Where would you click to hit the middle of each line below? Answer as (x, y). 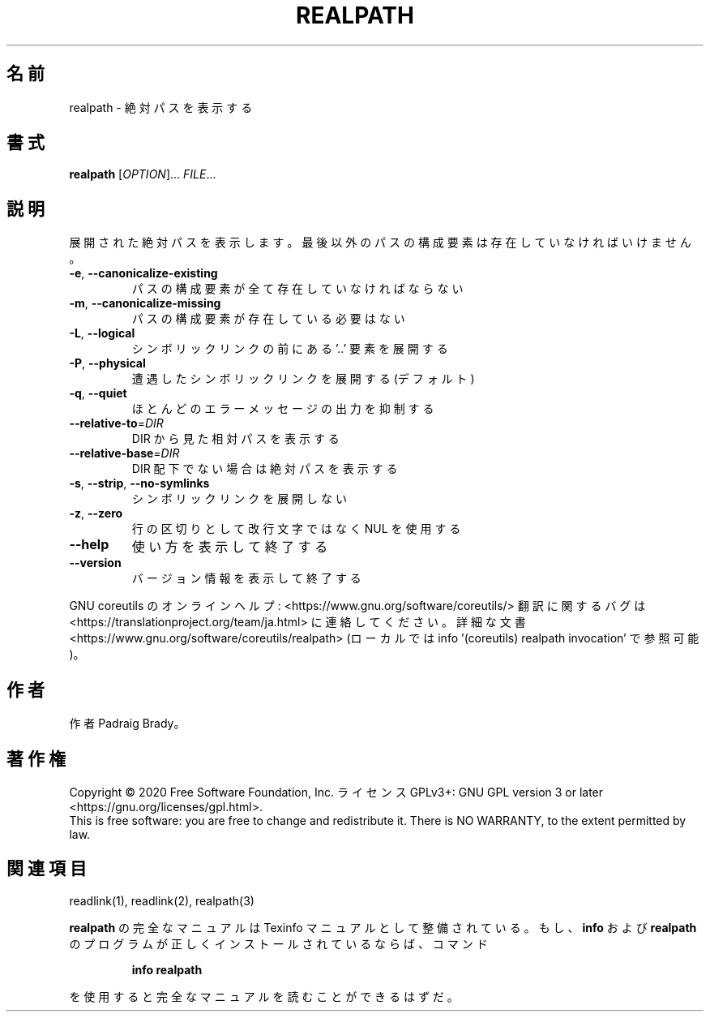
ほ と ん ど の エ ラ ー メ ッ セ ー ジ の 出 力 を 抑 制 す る (283, 409)
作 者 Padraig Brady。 (127, 724)
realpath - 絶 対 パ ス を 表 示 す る (161, 107)
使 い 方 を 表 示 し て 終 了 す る (230, 547)
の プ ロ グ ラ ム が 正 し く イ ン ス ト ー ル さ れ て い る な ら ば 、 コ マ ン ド (278, 943)
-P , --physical (107, 363)
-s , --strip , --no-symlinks (139, 483)
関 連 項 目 (47, 869)
